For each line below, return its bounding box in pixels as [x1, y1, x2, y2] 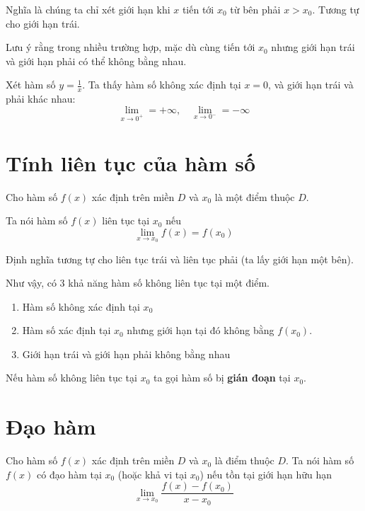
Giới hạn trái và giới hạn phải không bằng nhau [22, 346, 231, 361]
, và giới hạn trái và [268, 77, 354, 92]
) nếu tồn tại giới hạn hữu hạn [199, 466, 332, 481]
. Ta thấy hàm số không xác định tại [82, 77, 241, 92]
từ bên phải [230, 2, 281, 16]
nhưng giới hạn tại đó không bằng [127, 323, 274, 338]
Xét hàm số [6, 77, 56, 92]
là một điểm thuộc [214, 189, 295, 204]
